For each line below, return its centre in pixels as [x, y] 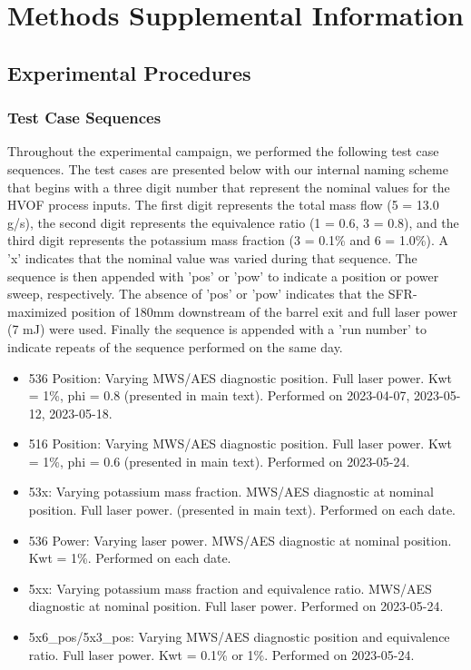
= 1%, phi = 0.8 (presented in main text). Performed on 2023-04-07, [219, 395]
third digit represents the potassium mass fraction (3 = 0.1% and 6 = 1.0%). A [228, 240]
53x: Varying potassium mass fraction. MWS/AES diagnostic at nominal [231, 492]
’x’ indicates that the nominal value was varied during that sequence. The [212, 257]
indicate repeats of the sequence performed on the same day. [175, 346]
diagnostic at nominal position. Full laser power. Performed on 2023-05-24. [236, 606]
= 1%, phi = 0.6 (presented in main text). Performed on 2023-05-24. [219, 461]
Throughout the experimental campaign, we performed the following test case [223, 151]
